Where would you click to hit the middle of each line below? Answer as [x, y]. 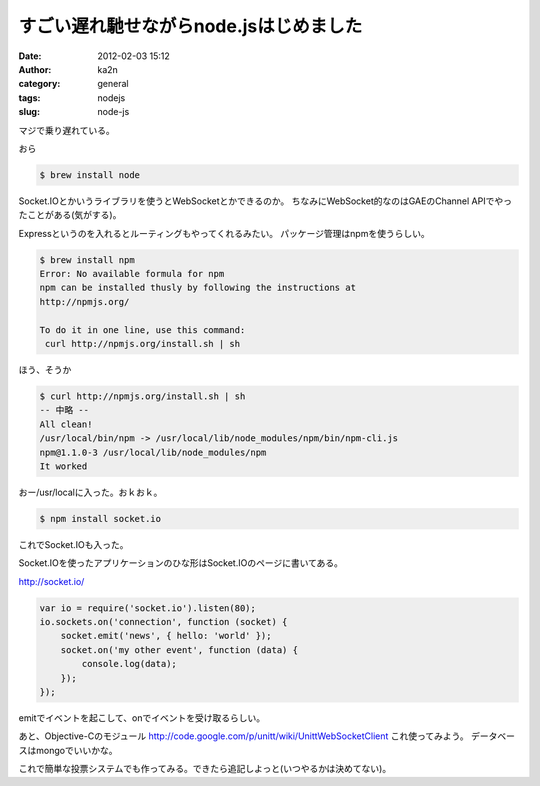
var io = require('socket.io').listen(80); [148, 608]
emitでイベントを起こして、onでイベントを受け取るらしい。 [141, 717]
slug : [29, 112]
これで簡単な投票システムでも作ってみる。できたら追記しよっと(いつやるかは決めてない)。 [205, 769]
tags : [29, 97]
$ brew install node [89, 174]
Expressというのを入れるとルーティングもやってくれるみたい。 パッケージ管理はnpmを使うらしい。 [224, 233]
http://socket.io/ [51, 581]
